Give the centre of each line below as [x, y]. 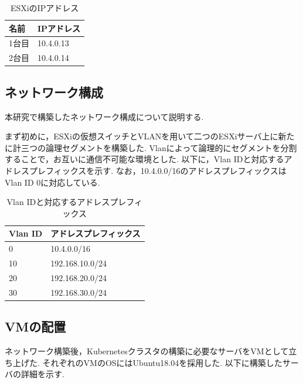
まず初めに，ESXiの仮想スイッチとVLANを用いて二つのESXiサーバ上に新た [150, 136]
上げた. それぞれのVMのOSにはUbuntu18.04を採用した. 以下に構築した [147, 362]
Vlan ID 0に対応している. [52, 182]
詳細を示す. [42, 374]
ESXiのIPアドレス [45, 8]
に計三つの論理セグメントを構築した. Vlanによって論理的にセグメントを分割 [151, 147]
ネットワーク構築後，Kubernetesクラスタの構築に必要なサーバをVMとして [147, 351]
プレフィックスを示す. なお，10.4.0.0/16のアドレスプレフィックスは [158, 170]
